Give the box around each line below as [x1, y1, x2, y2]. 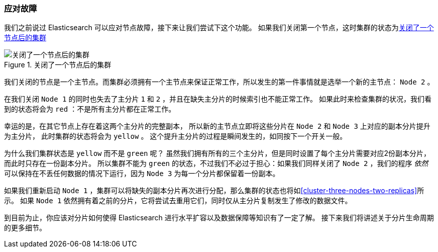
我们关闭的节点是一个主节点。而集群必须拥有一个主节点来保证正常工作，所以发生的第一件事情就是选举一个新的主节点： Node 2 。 [4, 77, 434, 87]
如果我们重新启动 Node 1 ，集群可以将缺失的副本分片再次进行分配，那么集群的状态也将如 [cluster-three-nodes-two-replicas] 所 [4, 186, 424, 195]
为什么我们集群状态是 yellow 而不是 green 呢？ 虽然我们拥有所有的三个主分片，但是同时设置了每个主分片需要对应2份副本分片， [4, 149, 430, 158]
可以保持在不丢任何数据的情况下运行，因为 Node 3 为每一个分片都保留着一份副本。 [4, 169, 280, 178]
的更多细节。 [4, 223, 46, 232]
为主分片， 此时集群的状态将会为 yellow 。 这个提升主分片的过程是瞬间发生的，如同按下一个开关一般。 [4, 132, 347, 141]
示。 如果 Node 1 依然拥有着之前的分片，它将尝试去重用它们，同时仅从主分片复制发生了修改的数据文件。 [4, 196, 352, 205]
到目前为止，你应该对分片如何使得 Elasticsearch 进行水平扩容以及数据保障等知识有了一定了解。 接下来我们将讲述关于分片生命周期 [4, 213, 434, 222]
